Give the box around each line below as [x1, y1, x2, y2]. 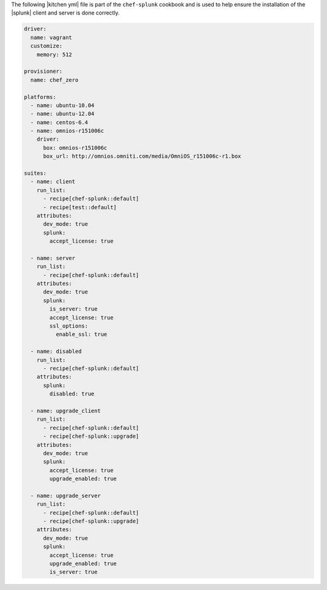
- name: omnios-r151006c [30, 127, 104, 135]
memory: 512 [36, 51, 73, 58]
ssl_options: [49, 323, 88, 330]
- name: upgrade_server [30, 492, 101, 499]
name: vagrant [30, 34, 73, 41]
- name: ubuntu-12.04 [30, 110, 95, 118]
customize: [30, 42, 63, 50]
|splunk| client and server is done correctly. [11, 9, 120, 16]
